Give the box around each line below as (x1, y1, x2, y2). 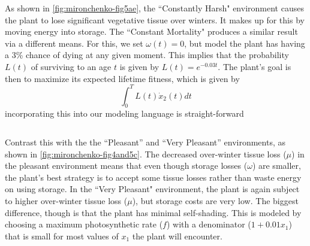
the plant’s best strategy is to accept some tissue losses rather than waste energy (5, 171, 302, 183)
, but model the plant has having (184, 37, 305, 49)
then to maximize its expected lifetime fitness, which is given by (5, 72, 240, 84)
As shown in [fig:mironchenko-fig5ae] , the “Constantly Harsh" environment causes (5, 2, 304, 14)
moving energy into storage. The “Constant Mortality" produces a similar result (5, 25, 298, 38)
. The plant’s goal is (218, 60, 291, 72)
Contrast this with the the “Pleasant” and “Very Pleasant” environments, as (5, 136, 286, 148)
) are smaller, (252, 159, 301, 172)
